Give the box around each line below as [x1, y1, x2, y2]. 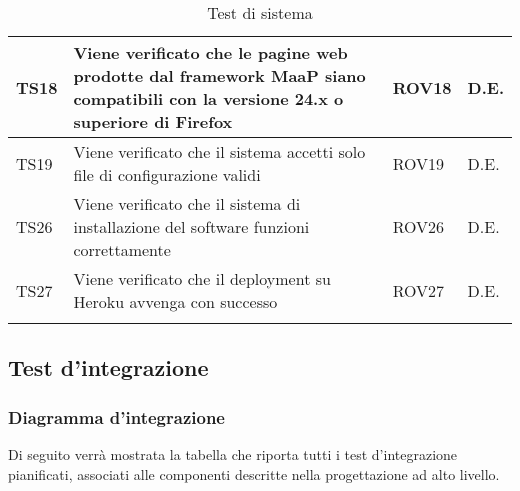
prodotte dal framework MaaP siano [73, 64, 366, 87]
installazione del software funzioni [73, 215, 310, 238]
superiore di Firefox [73, 110, 233, 133]
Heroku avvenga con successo [73, 290, 278, 313]
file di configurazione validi [73, 163, 261, 186]
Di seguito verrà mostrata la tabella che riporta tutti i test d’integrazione [8, 444, 458, 464]
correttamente [73, 238, 171, 261]
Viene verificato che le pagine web [73, 41, 348, 64]
